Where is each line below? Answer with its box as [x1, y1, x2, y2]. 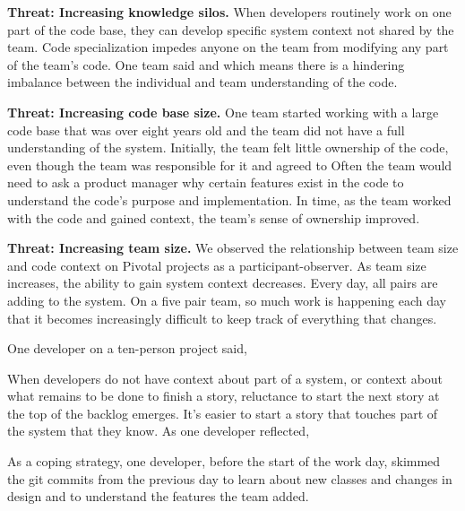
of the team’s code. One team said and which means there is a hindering [7, 55, 405, 74]
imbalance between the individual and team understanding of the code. [7, 73, 398, 91]
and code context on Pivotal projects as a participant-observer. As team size [7, 255, 426, 274]
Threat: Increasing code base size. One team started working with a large [7, 102, 439, 121]
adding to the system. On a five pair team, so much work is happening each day [7, 290, 446, 309]
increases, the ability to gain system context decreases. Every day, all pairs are [7, 273, 438, 292]
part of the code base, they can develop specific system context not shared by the [7, 20, 454, 39]
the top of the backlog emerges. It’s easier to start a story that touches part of [7, 403, 438, 422]
